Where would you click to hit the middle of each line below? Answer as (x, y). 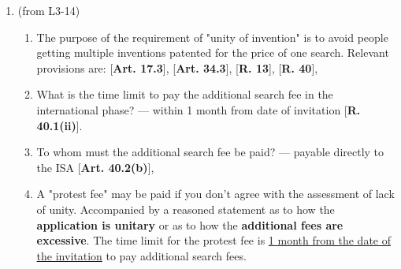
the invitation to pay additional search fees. (141, 255)
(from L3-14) (49, 10)
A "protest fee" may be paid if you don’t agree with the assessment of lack (215, 194)
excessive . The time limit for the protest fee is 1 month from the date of (214, 240)
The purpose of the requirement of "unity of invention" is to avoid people (212, 37)
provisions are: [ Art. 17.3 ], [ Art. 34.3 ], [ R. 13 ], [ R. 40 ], (177, 67)
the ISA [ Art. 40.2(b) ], (95, 167)
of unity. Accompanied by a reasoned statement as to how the (186, 209)
